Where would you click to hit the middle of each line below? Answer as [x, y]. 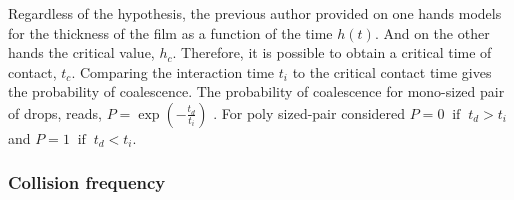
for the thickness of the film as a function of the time [170, 32]
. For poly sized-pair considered [309, 112]
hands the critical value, [81, 52]
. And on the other [432, 32]
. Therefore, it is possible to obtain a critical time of [332, 52]
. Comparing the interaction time [173, 71]
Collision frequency [87, 182]
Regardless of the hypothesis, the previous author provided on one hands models [255, 13]
